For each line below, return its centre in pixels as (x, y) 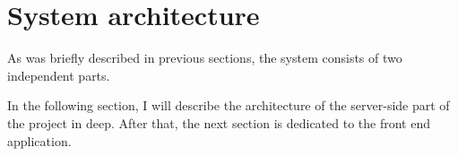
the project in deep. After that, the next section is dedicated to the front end (219, 122)
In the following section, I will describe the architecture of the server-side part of (229, 105)
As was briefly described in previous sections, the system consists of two (205, 58)
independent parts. (59, 75)
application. (39, 140)
